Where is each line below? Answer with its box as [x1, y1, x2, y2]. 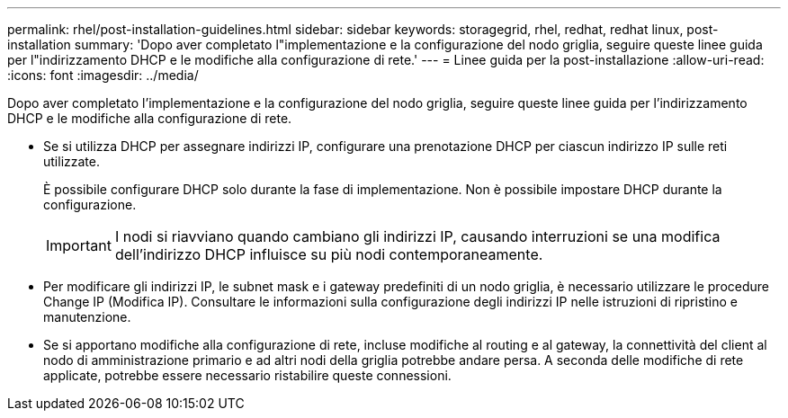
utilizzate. [43, 154, 100, 169]
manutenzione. [43, 309, 131, 325]
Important [46, 236, 112, 254]
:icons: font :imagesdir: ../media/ [7, 67, 199, 83]
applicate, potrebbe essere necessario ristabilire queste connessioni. [43, 368, 452, 383]
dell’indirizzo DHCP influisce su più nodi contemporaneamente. [114, 245, 543, 263]
